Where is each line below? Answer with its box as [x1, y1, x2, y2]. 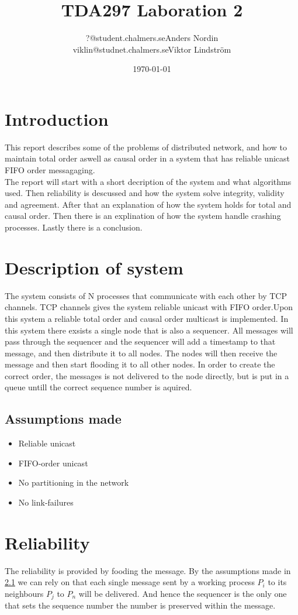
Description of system [5, 255, 183, 279]
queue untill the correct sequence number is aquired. [5, 381, 192, 393]
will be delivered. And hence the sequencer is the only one [78, 587, 287, 599]
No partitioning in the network [18, 476, 129, 489]
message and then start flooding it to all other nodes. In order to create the [5, 358, 275, 370]
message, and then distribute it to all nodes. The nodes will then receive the [5, 346, 278, 359]
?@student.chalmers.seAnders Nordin [85, 32, 219, 44]
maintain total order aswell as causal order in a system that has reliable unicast [5, 152, 290, 164]
